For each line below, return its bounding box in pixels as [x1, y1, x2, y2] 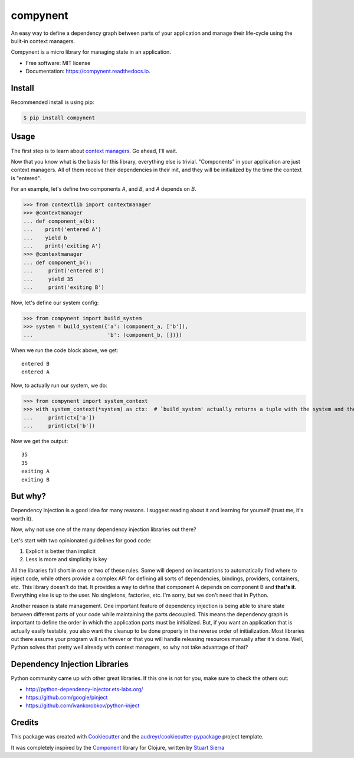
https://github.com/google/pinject [25, 694, 108, 701]
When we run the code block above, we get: [11, 346, 119, 354]
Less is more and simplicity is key [25, 556, 107, 563]
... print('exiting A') [23, 243, 101, 249]
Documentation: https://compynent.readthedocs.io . [25, 68, 150, 75]
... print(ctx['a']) [23, 414, 96, 421]
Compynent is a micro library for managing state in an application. [11, 48, 171, 56]
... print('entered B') [23, 268, 104, 274]
